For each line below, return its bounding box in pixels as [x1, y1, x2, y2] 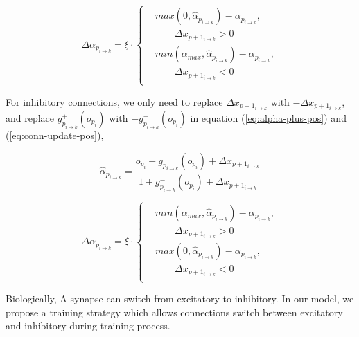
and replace [6, 110, 55, 125]
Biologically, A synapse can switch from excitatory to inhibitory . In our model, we [6, 291, 354, 306]
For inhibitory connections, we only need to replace [6, 94, 223, 109]
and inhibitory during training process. [6, 318, 170, 333]
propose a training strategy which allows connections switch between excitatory [6, 304, 343, 319]
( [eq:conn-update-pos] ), [6, 127, 104, 142]
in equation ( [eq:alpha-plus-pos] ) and [190, 110, 347, 125]
